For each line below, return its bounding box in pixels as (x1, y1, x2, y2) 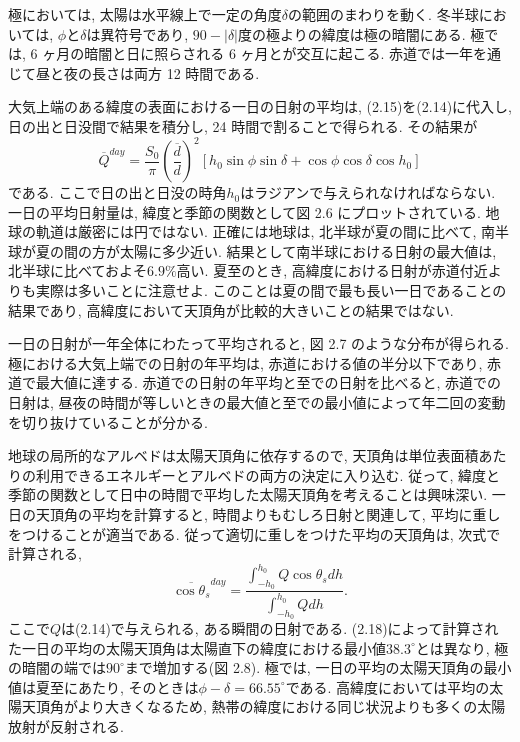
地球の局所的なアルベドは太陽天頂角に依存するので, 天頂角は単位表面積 (8, 445, 479, 466)
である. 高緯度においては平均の (285, 676, 490, 697)
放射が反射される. (8, 716, 124, 736)
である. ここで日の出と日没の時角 (8, 182, 227, 203)
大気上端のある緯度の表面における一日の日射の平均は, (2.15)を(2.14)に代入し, (8, 96, 513, 117)
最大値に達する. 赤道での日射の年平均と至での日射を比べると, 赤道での (35, 372, 502, 393)
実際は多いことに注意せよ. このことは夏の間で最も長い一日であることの (35, 280, 507, 301)
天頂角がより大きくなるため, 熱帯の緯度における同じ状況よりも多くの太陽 (21, 696, 506, 717)
